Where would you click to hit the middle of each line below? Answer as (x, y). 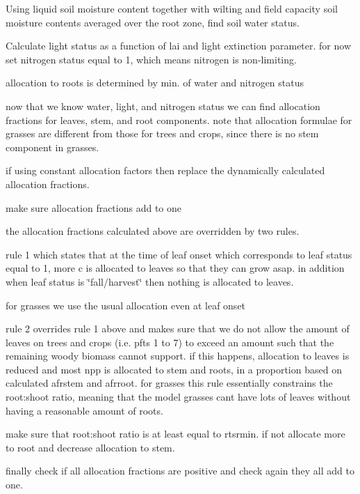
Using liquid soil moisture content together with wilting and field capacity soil (172, 8)
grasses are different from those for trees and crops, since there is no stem (162, 133)
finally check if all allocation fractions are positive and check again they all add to (180, 471)
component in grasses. (52, 147)
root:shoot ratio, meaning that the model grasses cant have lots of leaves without (178, 397)
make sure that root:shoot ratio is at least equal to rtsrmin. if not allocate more (175, 434)
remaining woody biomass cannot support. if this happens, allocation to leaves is (178, 356)
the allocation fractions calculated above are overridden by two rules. (153, 231)
